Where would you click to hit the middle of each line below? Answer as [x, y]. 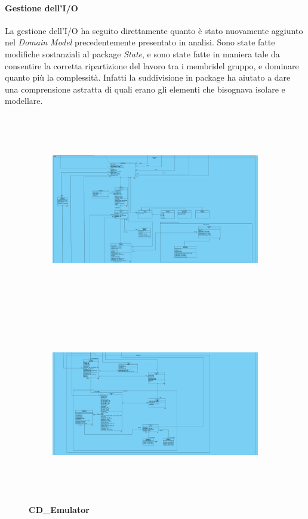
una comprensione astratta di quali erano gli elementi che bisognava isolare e [145, 89]
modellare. [24, 101]
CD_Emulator [59, 510]
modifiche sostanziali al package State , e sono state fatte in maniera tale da [142, 53]
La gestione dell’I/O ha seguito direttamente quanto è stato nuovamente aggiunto [154, 30]
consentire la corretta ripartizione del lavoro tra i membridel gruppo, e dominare [152, 65]
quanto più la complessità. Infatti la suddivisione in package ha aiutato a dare [148, 77]
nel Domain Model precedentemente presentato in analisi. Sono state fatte [140, 42]
